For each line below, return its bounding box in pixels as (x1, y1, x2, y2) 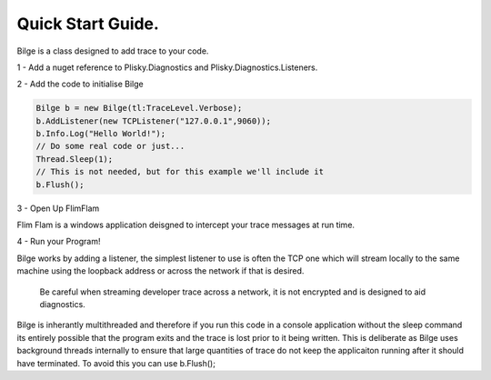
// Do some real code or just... (35, 141, 185, 152)
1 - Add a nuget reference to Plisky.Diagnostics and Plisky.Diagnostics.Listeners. (16, 62, 318, 73)
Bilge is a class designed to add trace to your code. (16, 45, 209, 56)
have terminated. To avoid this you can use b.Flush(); (16, 357, 215, 368)
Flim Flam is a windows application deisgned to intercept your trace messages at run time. (16, 219, 355, 231)
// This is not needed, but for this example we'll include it (35, 166, 325, 177)
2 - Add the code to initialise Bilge (16, 78, 145, 90)
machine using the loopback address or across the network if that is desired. (16, 265, 305, 276)
